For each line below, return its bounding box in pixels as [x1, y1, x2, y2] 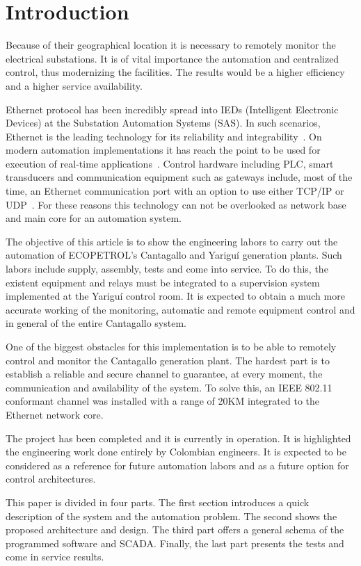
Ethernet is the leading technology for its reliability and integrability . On [6, 129, 322, 143]
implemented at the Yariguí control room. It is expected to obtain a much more [6, 289, 345, 303]
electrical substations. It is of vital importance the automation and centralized [6, 51, 339, 65]
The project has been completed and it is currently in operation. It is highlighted [6, 430, 351, 445]
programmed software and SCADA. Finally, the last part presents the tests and [6, 535, 344, 550]
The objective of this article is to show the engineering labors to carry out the [6, 234, 338, 248]
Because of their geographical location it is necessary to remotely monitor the [6, 38, 336, 52]
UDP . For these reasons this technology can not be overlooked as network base [6, 197, 346, 211]
